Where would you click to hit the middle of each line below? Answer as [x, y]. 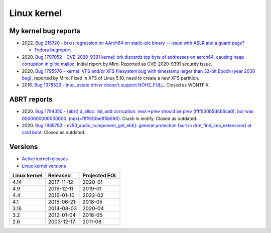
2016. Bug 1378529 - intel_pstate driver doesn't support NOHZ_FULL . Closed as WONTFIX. [116, 85]
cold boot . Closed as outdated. [54, 133]
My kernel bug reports [45, 31]
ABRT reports [31, 100]
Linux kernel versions [44, 166]
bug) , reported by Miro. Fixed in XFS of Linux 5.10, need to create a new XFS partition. [111, 78]
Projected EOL [100, 176]
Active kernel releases [45, 159]
